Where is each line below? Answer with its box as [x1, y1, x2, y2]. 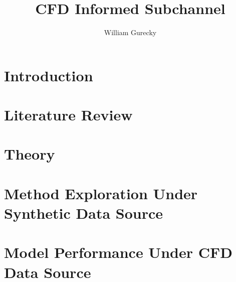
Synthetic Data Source [4, 203, 163, 223]
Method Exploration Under [4, 183, 198, 203]
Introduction [4, 65, 93, 85]
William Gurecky [104, 27, 157, 38]
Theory [4, 144, 55, 164]
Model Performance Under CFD [4, 242, 232, 262]
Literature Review [4, 104, 133, 125]
